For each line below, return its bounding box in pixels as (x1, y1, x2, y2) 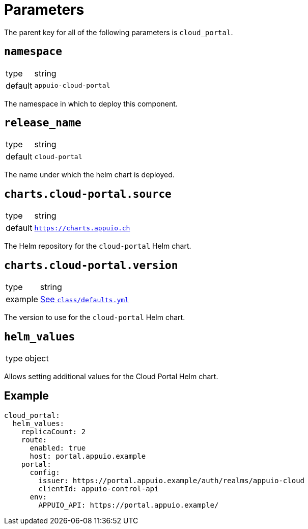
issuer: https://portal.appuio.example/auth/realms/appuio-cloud (38, 476, 305, 485)
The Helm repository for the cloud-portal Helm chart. (4, 242, 191, 251)
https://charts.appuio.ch (34, 224, 130, 232)
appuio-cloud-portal (34, 82, 110, 90)
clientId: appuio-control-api (38, 484, 159, 493)
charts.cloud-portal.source (4, 188, 172, 200)
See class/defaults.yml (40, 294, 129, 305)
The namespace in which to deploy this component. (4, 99, 178, 108)
